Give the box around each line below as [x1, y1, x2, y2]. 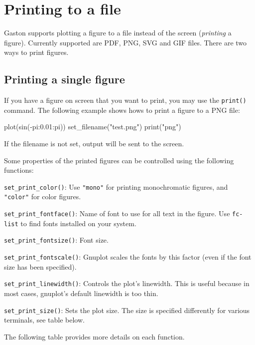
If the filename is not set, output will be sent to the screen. [4, 138, 184, 148]
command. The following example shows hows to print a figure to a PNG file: [4, 104, 240, 115]
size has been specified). [4, 261, 77, 272]
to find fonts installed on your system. [20, 218, 136, 228]
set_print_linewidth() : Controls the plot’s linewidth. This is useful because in [4, 278, 250, 289]
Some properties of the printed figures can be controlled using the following [4, 155, 234, 165]
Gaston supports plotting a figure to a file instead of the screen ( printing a [4, 27, 232, 38]
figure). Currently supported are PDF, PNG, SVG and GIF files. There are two [4, 37, 247, 47]
